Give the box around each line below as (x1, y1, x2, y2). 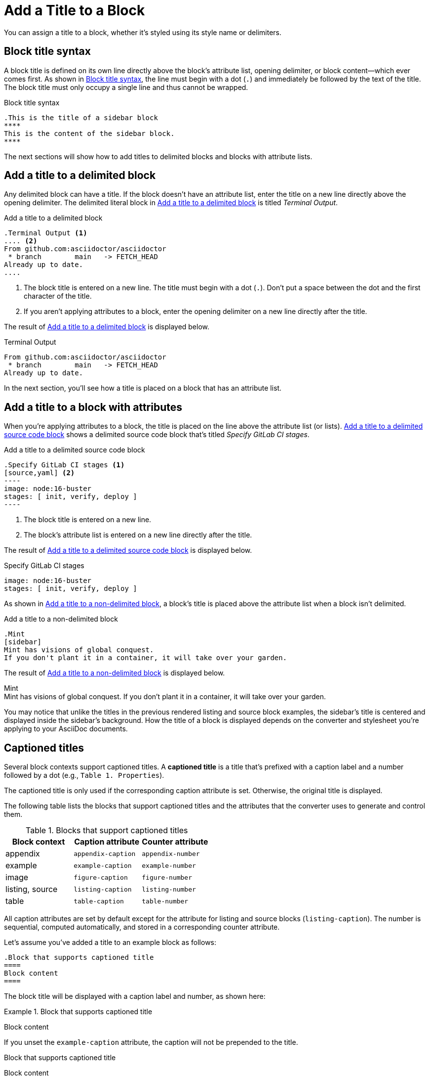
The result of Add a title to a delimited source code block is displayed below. (4, 546, 252, 555)
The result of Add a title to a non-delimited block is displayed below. (4, 669, 225, 677)
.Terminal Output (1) (4, 229, 87, 237)
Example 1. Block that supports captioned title (4, 1007, 153, 1016)
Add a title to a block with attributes (4, 401, 183, 413)
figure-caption (74, 873, 128, 881)
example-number (142, 861, 196, 869)
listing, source (5, 884, 58, 895)
